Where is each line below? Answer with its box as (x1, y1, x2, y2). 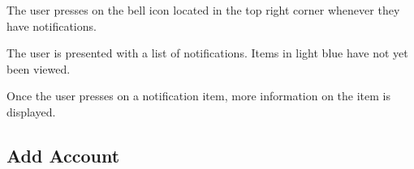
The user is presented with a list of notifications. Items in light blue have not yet (6, 44, 408, 61)
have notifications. (6, 17, 97, 34)
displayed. (6, 103, 56, 120)
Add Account (6, 142, 120, 167)
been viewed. (6, 60, 71, 77)
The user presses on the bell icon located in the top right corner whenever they (6, 2, 400, 18)
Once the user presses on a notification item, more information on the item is (6, 87, 391, 104)
